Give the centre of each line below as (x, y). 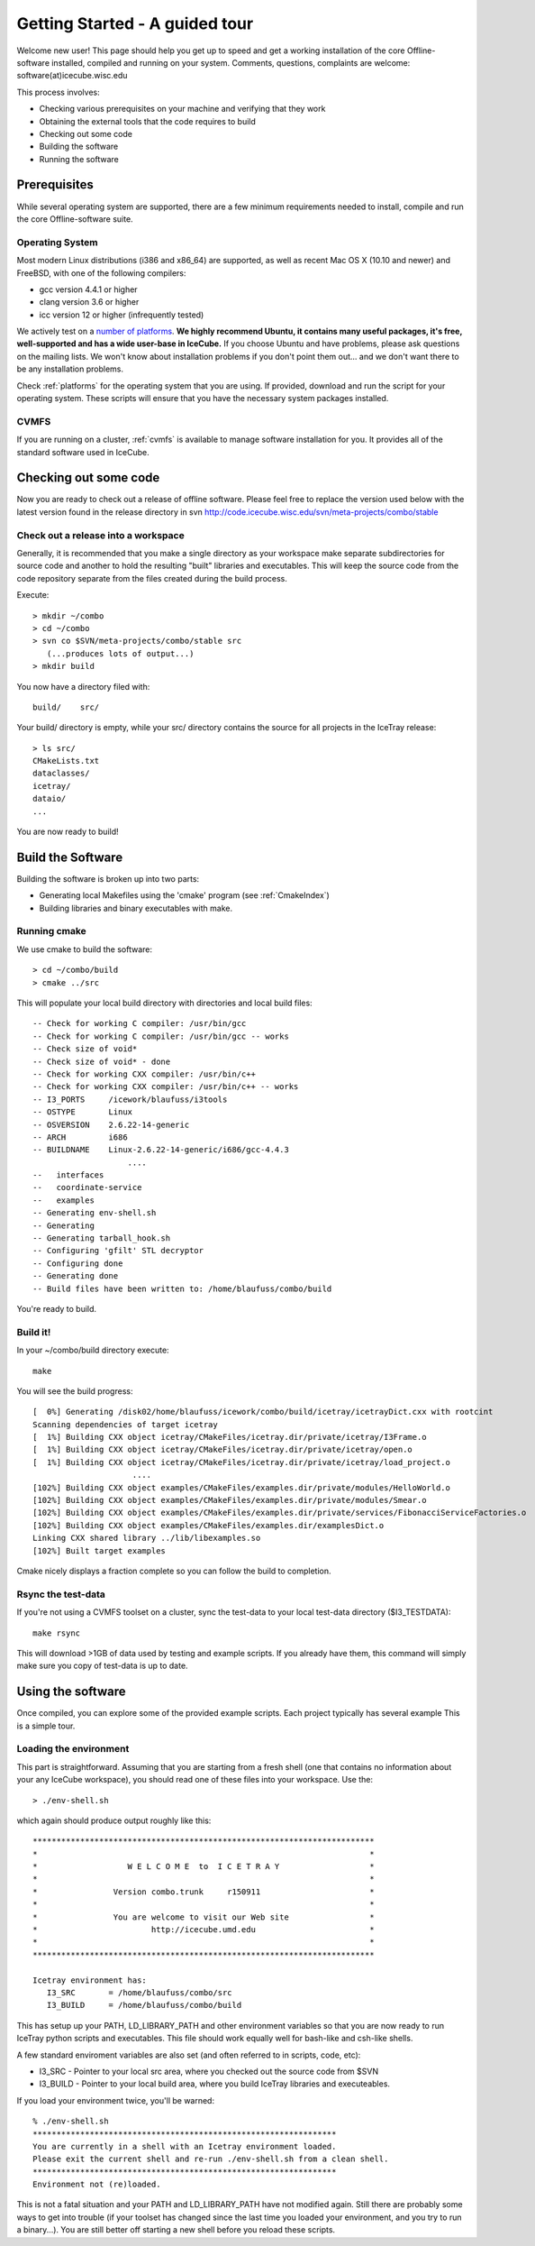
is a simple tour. (46, 1726)
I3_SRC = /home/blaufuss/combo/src (140, 1993)
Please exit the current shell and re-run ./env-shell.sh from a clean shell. (211, 2159)
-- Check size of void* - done (102, 1061)
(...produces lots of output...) (120, 653)
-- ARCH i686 (80, 1137)
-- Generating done (76, 1276)
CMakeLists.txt (66, 761)
